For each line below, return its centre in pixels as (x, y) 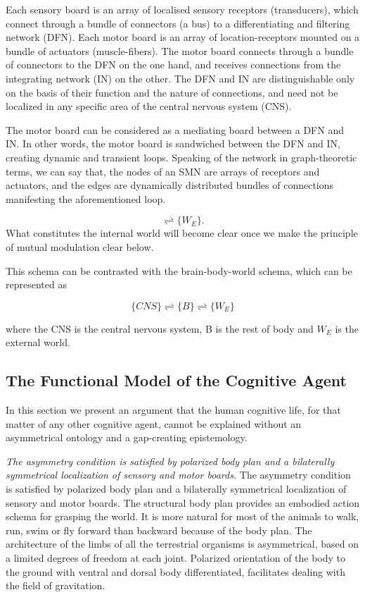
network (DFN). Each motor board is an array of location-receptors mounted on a (183, 37)
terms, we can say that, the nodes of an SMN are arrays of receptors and (163, 171)
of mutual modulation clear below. (80, 246)
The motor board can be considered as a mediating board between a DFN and (175, 129)
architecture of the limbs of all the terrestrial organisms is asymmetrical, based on (182, 544)
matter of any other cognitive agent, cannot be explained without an (154, 423)
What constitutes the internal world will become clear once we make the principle (182, 233)
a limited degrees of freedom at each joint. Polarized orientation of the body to (176, 558)
